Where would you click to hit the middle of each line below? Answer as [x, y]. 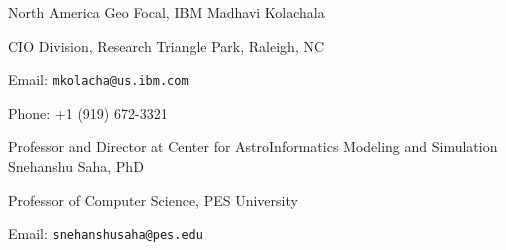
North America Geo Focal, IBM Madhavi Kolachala [166, 12]
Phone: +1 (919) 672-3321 [88, 112]
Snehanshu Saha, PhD [76, 166]
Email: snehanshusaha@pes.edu [105, 233]
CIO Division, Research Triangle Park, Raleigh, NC [166, 45]
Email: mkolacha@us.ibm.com [98, 79]
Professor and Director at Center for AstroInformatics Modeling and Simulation [253, 146]
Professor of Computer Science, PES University [153, 199]
